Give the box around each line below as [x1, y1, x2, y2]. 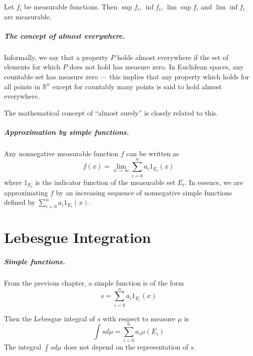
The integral [4, 342, 42, 352]
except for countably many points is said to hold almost [52, 81, 222, 91]
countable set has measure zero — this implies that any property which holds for [4, 71, 250, 81]
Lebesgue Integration [4, 227, 151, 247]
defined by [4, 197, 36, 207]
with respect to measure [102, 313, 176, 323]
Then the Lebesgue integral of [4, 313, 95, 323]
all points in [4, 81, 41, 91]
